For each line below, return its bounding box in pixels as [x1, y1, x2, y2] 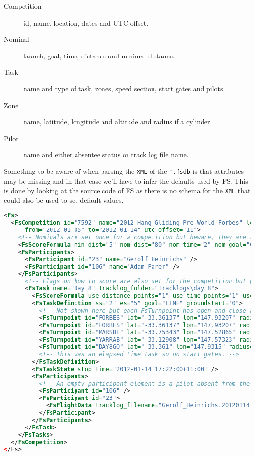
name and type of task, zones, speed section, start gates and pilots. [24, 83, 225, 93]
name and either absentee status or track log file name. [24, 149, 189, 160]
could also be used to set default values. [4, 195, 124, 205]
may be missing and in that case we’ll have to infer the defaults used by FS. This [4, 175, 248, 186]
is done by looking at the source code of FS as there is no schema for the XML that [4, 185, 251, 196]
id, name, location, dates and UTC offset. [24, 17, 149, 28]
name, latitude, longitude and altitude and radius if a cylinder [24, 116, 210, 127]
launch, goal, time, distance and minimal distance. [24, 50, 175, 60]
